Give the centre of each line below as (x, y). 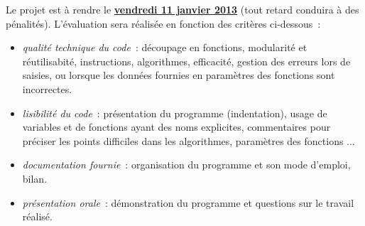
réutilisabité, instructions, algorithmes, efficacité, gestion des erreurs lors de (186, 61)
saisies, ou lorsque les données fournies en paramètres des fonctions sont (179, 75)
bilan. (35, 178)
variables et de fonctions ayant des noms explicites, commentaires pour (176, 127)
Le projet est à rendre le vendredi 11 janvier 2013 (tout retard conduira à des (182, 9)
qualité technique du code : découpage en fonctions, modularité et (165, 47)
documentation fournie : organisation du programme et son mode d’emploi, (186, 165)
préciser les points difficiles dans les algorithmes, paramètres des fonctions (183, 140)
